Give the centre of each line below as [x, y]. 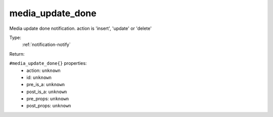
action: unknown [43, 70]
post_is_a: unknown [47, 92]
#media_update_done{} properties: [48, 63]
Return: [17, 54]
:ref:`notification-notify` [46, 45]
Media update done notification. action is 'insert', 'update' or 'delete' [80, 28]
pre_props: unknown [48, 99]
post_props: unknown [49, 106]
